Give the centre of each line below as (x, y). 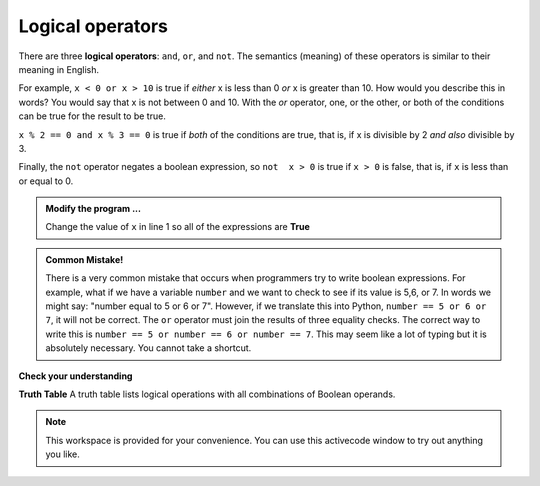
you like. (62, 454)
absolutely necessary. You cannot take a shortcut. (148, 348)
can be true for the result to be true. (92, 116)
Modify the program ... (93, 209)
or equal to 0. (46, 181)
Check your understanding (75, 376)
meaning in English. (59, 69)
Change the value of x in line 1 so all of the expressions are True (177, 227)
